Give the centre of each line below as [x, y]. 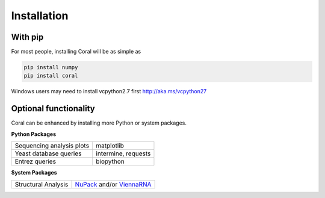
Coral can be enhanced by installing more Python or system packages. [99, 123]
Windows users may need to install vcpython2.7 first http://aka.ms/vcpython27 [109, 91]
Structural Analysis [42, 184]
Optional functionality [53, 109]
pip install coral [51, 76]
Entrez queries [36, 161]
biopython [110, 161]
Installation [40, 16]
